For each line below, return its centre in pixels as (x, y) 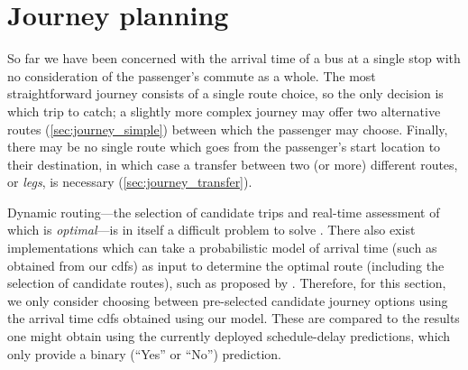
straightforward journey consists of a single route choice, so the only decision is (225, 93)
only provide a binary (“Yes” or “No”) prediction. (144, 353)
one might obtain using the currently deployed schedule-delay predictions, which (229, 336)
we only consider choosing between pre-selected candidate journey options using (228, 300)
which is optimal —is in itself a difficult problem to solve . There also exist (211, 230)
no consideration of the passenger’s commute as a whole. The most (192, 75)
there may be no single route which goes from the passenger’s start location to (224, 147)
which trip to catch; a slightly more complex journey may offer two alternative (224, 111)
